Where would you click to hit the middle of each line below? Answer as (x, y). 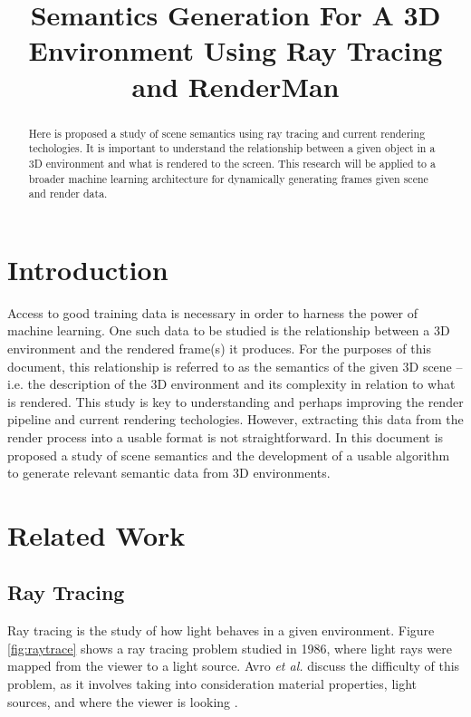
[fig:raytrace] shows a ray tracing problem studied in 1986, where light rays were (230, 648)
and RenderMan (235, 86)
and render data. (68, 194)
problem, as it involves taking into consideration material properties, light (212, 684)
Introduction (88, 269)
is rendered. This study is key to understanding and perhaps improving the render (235, 401)
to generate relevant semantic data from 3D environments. (169, 473)
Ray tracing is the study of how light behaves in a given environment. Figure (221, 630)
